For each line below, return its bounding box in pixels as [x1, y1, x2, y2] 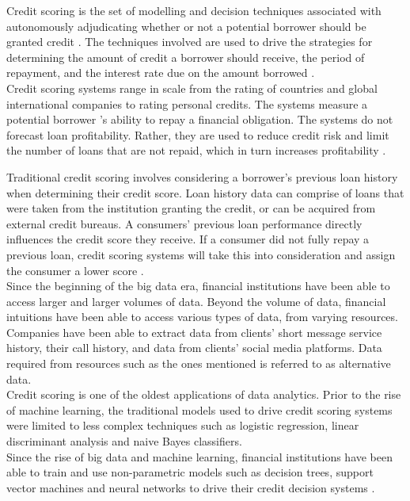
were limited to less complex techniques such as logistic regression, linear [6, 417, 359, 434]
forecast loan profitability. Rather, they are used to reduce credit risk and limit [6, 126, 389, 143]
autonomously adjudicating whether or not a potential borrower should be [6, 17, 366, 34]
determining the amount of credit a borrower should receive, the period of [6, 48, 365, 65]
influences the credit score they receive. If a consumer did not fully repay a [6, 231, 370, 247]
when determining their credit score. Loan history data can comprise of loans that [6, 184, 404, 201]
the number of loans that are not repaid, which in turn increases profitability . [6, 142, 386, 159]
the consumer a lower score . [6, 262, 144, 278]
